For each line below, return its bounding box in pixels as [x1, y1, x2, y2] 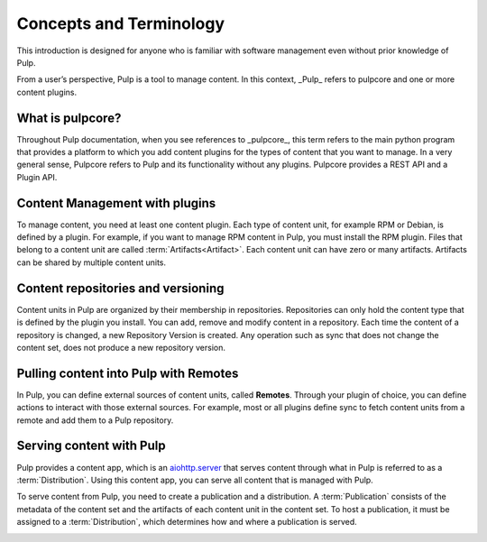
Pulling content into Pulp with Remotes [16, 365, 239, 381]
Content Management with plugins [16, 195, 216, 211]
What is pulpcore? [16, 110, 122, 125]
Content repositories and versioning [16, 280, 225, 296]
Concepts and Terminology [16, 14, 225, 33]
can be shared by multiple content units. [16, 257, 167, 268]
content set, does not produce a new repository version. [16, 342, 225, 353]
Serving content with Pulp [16, 438, 166, 454]
